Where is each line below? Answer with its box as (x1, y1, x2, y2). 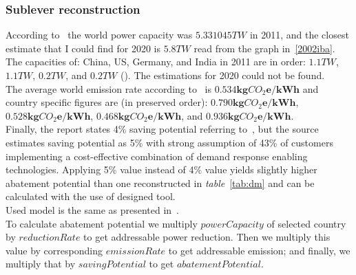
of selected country (266, 216, 346, 230)
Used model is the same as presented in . (6, 202, 179, 217)
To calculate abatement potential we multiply (6, 216, 198, 230)
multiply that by (6, 256, 76, 271)
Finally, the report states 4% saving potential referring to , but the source (6, 122, 319, 136)
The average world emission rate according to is (6, 81, 212, 96)
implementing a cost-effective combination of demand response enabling (6, 148, 308, 163)
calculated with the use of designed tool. (6, 189, 176, 203)
